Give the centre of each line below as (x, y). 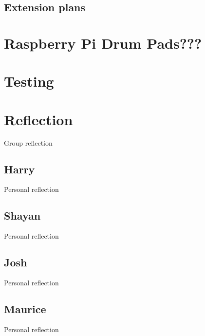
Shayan (22, 215)
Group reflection (28, 142)
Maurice (25, 309)
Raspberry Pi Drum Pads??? (103, 43)
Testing (29, 81)
